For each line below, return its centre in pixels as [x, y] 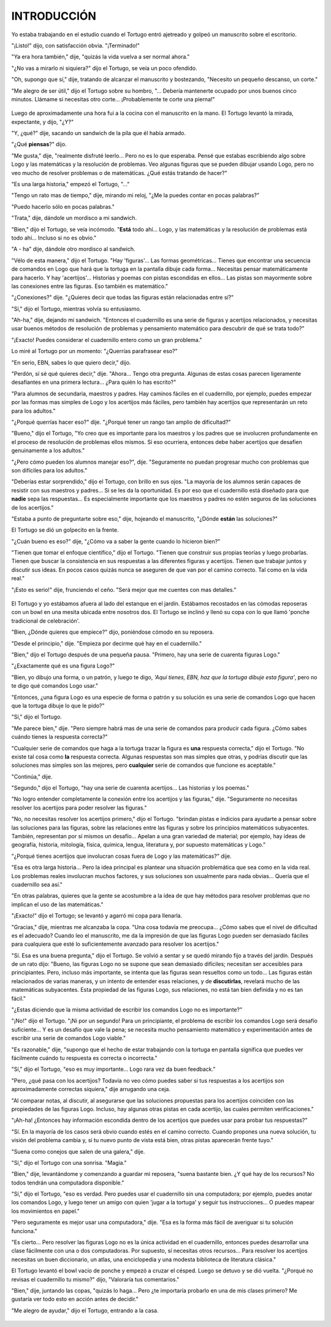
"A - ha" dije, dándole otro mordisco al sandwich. [73, 249]
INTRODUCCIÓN [54, 16]
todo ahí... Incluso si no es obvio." [54, 238]
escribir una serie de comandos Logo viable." [68, 1038]
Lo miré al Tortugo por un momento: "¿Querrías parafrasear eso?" [94, 351]
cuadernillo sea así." [37, 884]
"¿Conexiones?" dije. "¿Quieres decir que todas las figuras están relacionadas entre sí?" [123, 297]
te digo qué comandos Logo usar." [55, 686]
